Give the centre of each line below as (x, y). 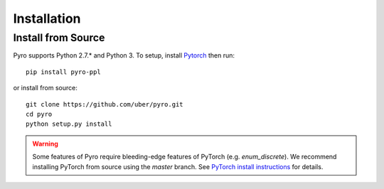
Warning (45, 144)
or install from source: (45, 88)
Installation (47, 18)
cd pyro (39, 114)
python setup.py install (69, 124)
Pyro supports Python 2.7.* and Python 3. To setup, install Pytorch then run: (124, 55)
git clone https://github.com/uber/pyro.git (105, 104)
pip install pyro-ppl (63, 72)
